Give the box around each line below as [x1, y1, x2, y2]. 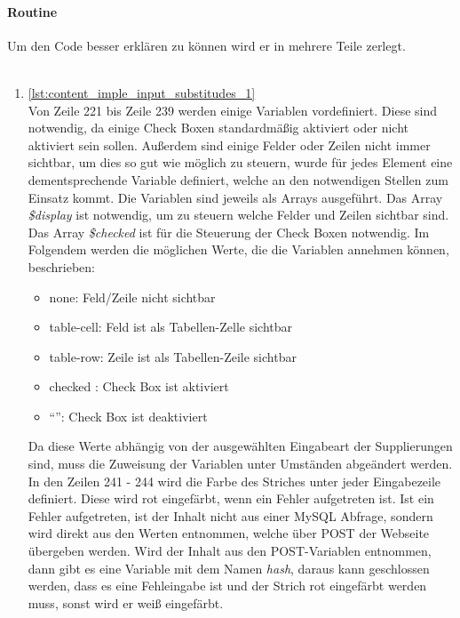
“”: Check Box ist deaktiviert [49, 406, 208, 425]
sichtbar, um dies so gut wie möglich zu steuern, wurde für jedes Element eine [28, 153, 453, 172]
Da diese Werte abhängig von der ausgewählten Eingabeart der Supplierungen [28, 437, 453, 455]
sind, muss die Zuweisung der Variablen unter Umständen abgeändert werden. [28, 454, 453, 473]
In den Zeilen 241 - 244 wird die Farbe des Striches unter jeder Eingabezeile [28, 471, 441, 490]
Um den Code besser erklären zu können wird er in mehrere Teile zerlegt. [7, 36, 406, 54]
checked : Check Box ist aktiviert [49, 377, 229, 396]
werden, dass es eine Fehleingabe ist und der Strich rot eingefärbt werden [28, 576, 427, 595]
